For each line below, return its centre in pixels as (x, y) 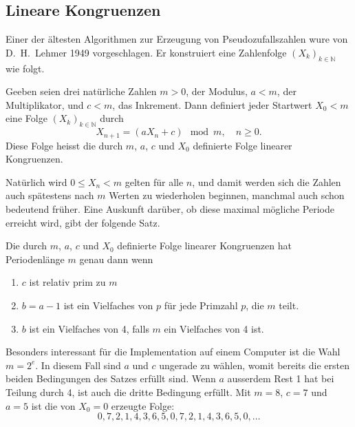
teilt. (289, 305)
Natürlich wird (36, 181)
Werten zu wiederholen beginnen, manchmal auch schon (227, 195)
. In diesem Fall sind (78, 365)
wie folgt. (25, 68)
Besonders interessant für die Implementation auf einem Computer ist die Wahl (173, 352)
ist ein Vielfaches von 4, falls (89, 328)
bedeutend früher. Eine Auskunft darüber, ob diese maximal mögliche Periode (170, 209)
